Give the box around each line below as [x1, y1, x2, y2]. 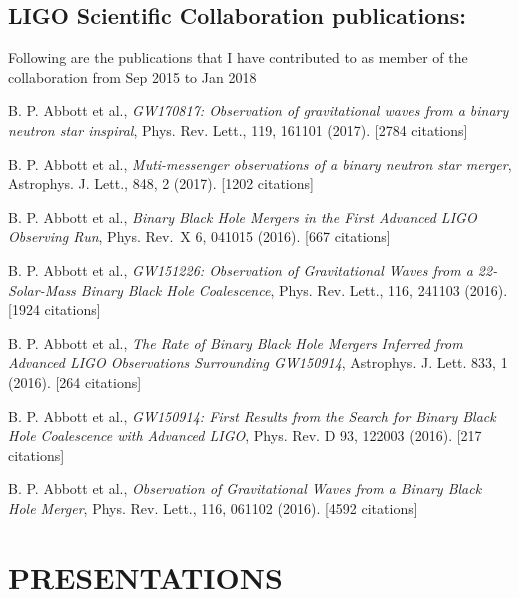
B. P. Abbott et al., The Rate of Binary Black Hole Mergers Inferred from [8, 332, 463, 353]
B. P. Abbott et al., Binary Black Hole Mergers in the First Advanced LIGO [8, 206, 477, 227]
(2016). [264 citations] [8, 371, 142, 392]
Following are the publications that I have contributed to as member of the [8, 47, 468, 68]
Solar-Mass [8, 279, 76, 300]
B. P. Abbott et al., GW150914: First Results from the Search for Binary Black [8, 405, 496, 426]
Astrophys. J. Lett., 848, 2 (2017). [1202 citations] [8, 173, 314, 194]
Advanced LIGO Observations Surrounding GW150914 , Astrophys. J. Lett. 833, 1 [8, 352, 508, 373]
